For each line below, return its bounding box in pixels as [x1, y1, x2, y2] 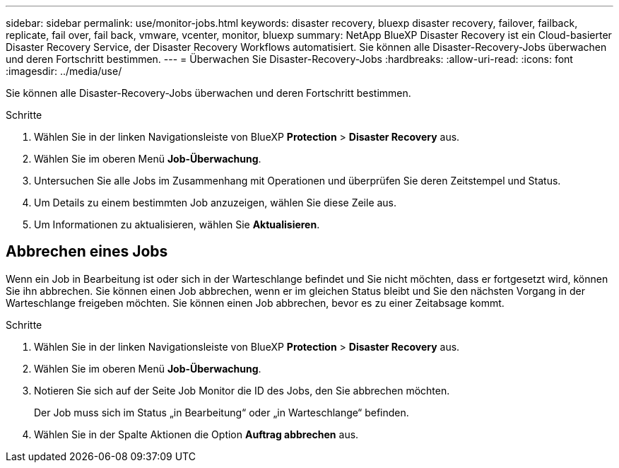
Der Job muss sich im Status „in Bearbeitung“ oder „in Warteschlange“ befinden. [34, 406, 409, 419]
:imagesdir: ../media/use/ [6, 65, 122, 77]
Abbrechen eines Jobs [6, 242, 168, 261]
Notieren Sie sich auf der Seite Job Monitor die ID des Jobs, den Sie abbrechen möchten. [34, 384, 450, 397]
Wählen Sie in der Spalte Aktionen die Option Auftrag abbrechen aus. [34, 428, 359, 440]
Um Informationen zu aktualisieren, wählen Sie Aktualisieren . [34, 218, 320, 230]
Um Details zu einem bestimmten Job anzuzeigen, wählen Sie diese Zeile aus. [34, 197, 397, 209]
